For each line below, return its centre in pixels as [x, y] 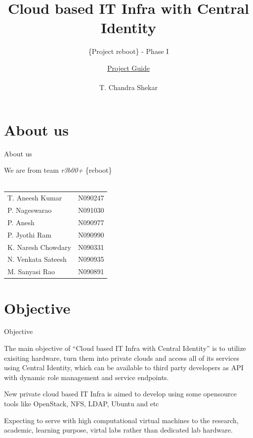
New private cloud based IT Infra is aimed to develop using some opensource [121, 394]
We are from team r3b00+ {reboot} [58, 170]
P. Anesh [21, 222]
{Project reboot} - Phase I [128, 51]
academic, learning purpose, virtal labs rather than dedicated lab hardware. [118, 430]
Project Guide [128, 68]
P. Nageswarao [30, 210]
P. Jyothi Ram [29, 234]
